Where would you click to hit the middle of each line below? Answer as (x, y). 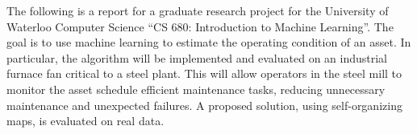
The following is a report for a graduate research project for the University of (198, 10)
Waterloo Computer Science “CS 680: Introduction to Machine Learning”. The (200, 26)
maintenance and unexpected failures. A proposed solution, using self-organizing (204, 105)
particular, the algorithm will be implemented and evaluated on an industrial (197, 57)
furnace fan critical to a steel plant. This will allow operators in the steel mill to (204, 73)
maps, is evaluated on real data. (85, 121)
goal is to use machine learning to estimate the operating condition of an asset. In (209, 42)
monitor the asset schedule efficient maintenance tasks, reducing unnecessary (196, 89)
